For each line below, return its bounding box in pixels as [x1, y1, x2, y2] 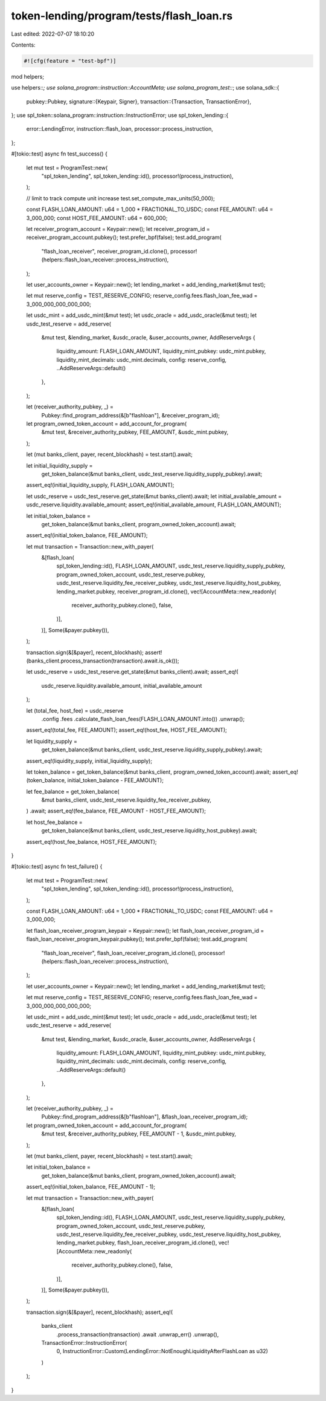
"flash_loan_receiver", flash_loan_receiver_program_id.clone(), [41, 949, 197, 956]
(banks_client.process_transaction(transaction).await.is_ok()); [26, 657, 179, 664]
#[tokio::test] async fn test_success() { [11, 150, 108, 157]
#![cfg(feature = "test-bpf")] [24, 57, 117, 64]
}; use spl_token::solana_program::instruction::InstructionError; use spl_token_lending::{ [11, 112, 229, 119]
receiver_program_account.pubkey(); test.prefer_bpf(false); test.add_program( [26, 234, 222, 241]
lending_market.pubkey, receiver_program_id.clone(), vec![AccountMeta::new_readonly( [56, 587, 276, 595]
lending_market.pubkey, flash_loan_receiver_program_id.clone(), [56, 1239, 217, 1246]
